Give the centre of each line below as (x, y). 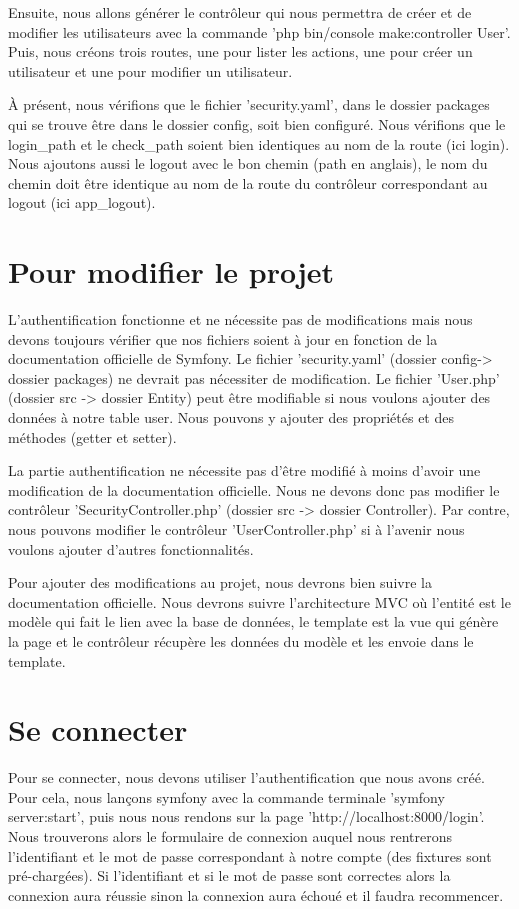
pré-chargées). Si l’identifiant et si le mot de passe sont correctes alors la (229, 875)
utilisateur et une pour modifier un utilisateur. (150, 70)
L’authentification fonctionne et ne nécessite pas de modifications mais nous (240, 319)
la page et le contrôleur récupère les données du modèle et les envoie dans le (241, 640)
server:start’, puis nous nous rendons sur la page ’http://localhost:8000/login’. (246, 816)
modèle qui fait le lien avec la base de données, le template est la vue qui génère (253, 621)
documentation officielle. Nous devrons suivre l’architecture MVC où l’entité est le (259, 601)
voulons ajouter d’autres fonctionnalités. (131, 548)
